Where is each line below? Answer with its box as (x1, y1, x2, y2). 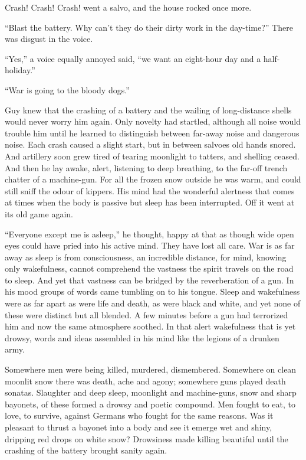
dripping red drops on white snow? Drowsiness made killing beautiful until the (5, 432, 288, 445)
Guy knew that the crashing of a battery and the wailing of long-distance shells (5, 103, 292, 116)
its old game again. (5, 207, 73, 220)
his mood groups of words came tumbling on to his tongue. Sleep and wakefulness (5, 285, 300, 298)
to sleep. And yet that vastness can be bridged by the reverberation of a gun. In (5, 273, 294, 286)
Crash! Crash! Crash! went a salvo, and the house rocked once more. (5, 1, 252, 13)
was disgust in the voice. (5, 32, 93, 45)
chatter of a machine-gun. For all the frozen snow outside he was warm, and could (5, 173, 301, 185)
